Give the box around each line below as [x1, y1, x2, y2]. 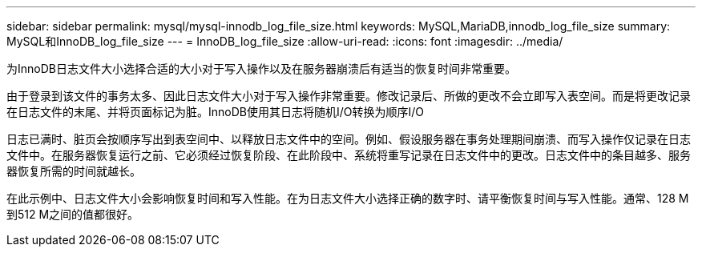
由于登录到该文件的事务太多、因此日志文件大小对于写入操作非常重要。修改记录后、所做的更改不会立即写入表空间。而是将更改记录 [6, 89, 691, 102]
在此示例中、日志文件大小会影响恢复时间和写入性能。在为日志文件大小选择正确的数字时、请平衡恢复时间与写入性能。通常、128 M [6, 191, 689, 205]
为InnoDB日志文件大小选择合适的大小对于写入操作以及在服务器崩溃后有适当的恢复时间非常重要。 [6, 62, 516, 75]
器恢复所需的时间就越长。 [6, 164, 141, 178]
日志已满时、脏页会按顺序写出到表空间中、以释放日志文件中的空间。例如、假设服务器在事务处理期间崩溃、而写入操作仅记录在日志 [6, 132, 691, 146]
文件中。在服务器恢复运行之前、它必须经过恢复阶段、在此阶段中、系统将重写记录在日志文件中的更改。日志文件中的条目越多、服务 [6, 148, 691, 162]
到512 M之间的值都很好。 [6, 207, 139, 221]
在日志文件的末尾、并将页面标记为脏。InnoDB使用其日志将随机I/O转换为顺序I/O [6, 105, 424, 118]
